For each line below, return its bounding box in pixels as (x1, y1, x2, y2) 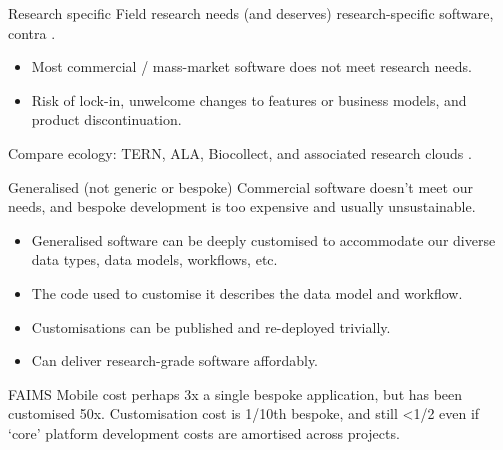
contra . (8, 22, 56, 43)
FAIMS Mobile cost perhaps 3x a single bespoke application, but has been (8, 383, 463, 404)
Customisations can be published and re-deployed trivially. (31, 316, 391, 337)
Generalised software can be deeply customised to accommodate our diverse (31, 229, 496, 250)
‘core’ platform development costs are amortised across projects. (8, 422, 400, 443)
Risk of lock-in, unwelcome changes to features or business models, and (31, 89, 467, 110)
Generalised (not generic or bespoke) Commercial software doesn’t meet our (8, 176, 473, 197)
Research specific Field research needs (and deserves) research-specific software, (8, 3, 494, 23)
